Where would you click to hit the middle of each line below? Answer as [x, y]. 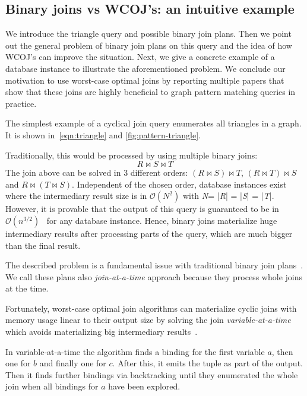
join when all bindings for [52, 386]
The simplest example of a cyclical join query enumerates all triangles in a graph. [153, 123]
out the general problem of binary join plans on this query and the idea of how [149, 45]
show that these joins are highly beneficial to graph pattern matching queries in [151, 92]
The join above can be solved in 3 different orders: [97, 172]
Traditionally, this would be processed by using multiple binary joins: [132, 155]
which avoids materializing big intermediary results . [102, 332]
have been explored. [144, 386]
